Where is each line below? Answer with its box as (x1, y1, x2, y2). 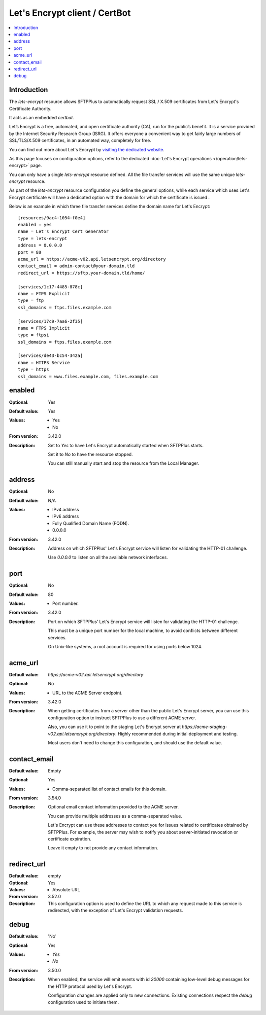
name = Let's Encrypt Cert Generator (18, 229, 109, 234)
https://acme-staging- (181, 724, 228, 730)
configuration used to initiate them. (48, 999, 119, 1005)
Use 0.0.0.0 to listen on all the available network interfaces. (48, 555, 168, 560)
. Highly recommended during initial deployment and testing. (115, 731, 238, 736)
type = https (18, 367, 49, 372)
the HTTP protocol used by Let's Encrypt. (48, 983, 133, 989)
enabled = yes (18, 222, 52, 228)
